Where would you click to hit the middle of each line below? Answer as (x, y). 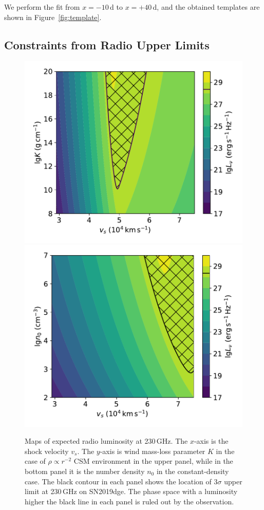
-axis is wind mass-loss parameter (153, 451)
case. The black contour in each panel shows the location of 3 (121, 481)
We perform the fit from (42, 7)
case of (35, 461)
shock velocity (47, 451)
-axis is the (211, 441)
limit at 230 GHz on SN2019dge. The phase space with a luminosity (131, 491)
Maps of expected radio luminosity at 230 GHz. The (106, 441)
